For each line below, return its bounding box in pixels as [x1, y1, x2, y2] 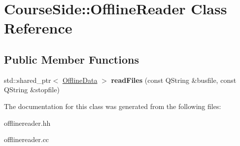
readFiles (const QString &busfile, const [111, 74, 237, 85]
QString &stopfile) [4, 84, 60, 95]
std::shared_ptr [4, 74, 51, 85]
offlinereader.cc [4, 134, 49, 145]
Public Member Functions [4, 51, 139, 67]
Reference [4, 18, 72, 38]
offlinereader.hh [4, 117, 51, 128]
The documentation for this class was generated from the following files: [4, 101, 221, 111]
